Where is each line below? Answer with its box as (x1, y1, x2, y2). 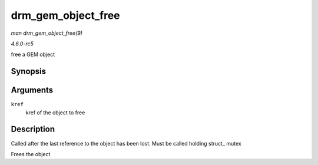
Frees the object (11, 150, 51, 157)
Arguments (11, 85, 54, 95)
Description (11, 124, 55, 134)
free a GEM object (11, 51, 55, 58)
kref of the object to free (25, 109, 85, 116)
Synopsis (11, 67, 47, 77)
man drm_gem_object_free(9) (11, 29, 82, 37)
